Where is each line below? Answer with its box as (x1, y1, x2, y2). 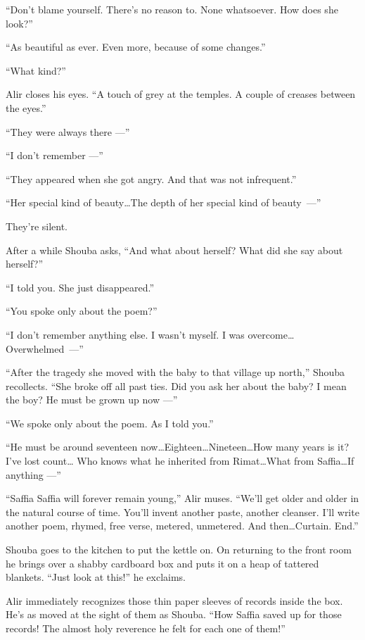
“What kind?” (6, 63, 66, 77)
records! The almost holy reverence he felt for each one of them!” (6, 621, 286, 635)
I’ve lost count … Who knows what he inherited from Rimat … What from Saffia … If (6, 453, 354, 468)
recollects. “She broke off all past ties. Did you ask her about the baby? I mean (6, 378, 347, 393)
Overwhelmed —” (6, 341, 84, 356)
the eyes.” (6, 100, 46, 115)
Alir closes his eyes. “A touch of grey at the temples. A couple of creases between (6, 87, 356, 101)
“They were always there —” (6, 124, 130, 139)
